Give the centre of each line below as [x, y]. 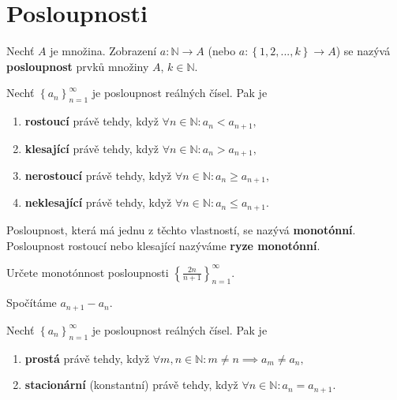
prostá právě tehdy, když [87, 358]
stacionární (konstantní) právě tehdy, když [131, 385]
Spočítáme [32, 303]
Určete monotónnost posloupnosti [88, 272]
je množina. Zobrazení [103, 51]
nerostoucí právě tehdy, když [98, 176]
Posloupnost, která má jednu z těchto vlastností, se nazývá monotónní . [181, 229]
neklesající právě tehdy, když [98, 202]
